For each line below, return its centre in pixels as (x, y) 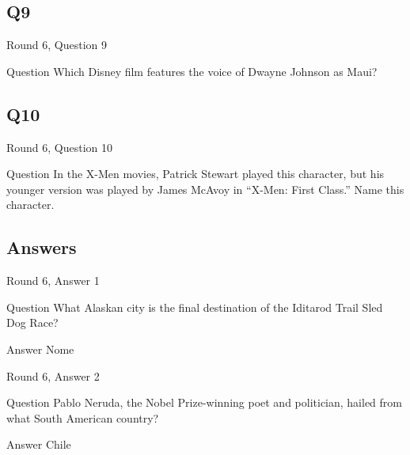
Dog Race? (32, 322)
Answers (42, 247)
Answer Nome (40, 349)
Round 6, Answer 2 (53, 375)
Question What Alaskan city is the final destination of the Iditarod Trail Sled (195, 307)
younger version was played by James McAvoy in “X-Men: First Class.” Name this (205, 189)
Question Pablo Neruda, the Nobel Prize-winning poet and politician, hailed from (204, 402)
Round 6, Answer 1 (53, 281)
